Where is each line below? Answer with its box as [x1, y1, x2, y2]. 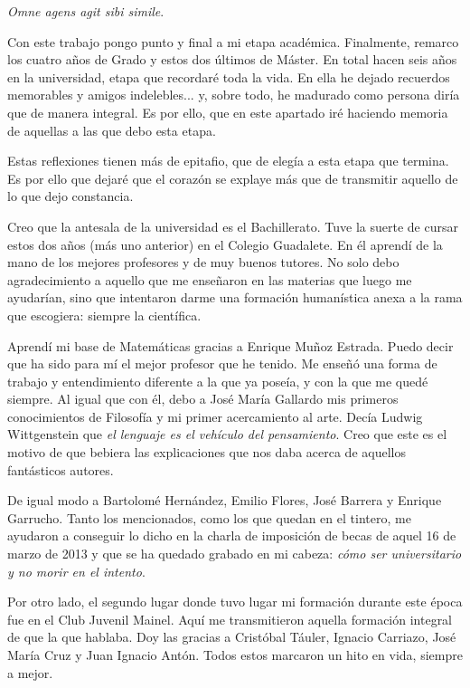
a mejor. [7, 663, 53, 682]
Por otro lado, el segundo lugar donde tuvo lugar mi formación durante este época [7, 592, 463, 611]
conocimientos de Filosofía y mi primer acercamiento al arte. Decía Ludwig [7, 406, 423, 425]
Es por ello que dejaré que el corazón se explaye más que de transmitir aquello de [7, 168, 458, 187]
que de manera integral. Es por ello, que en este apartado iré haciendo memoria [7, 102, 448, 121]
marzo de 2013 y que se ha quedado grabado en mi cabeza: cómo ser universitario [7, 544, 462, 563]
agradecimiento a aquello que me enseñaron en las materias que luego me [7, 270, 412, 289]
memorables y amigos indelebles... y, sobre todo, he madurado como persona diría [7, 85, 460, 104]
